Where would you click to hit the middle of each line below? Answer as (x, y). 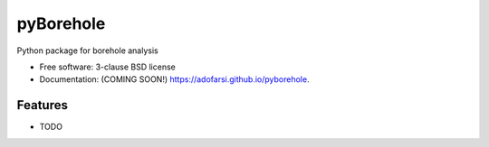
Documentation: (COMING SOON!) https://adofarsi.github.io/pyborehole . (174, 79)
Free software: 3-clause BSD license (107, 67)
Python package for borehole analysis (87, 51)
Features (42, 105)
